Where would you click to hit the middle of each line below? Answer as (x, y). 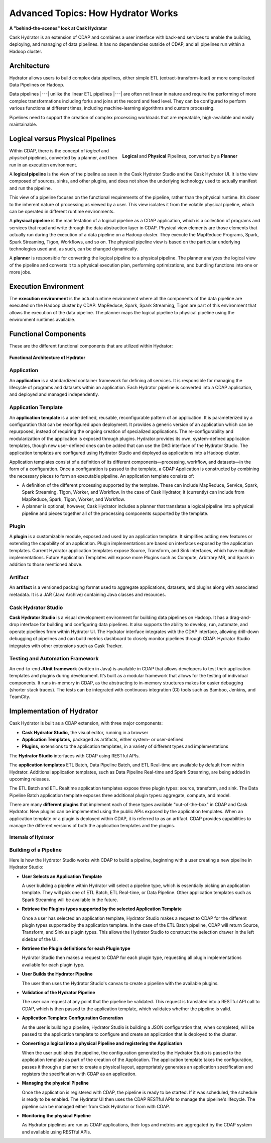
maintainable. (23, 124)
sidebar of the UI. (40, 939)
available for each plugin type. (53, 964)
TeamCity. (20, 697)
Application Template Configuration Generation (73, 1018)
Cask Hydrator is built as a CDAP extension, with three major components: (86, 723)
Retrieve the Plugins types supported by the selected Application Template (102, 909)
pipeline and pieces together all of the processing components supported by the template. (115, 513)
